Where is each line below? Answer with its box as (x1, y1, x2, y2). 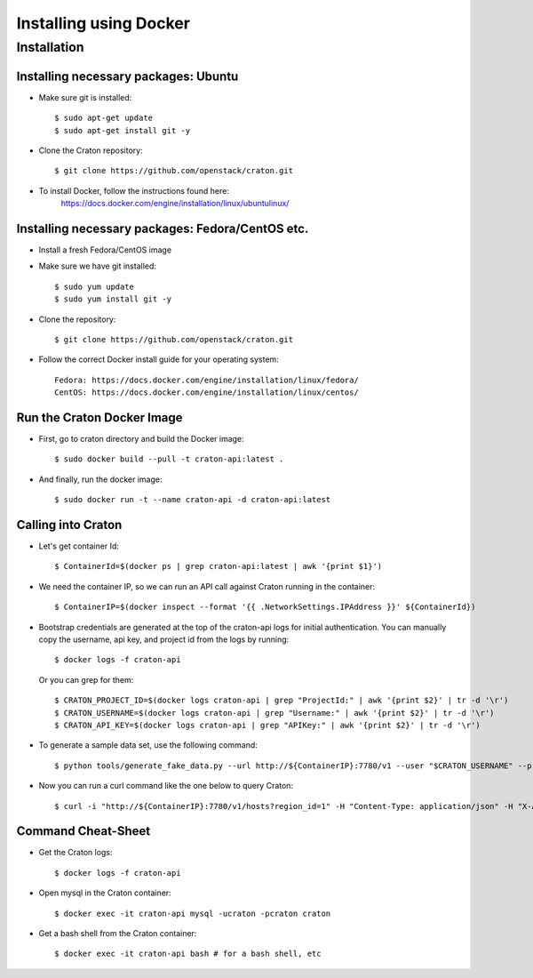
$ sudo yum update (54, 281, 135, 292)
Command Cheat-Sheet (16, 823, 151, 839)
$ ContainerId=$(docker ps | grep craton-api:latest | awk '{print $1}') (54, 561, 383, 572)
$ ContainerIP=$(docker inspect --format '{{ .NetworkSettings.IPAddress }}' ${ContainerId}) (54, 602, 476, 613)
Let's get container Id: (38, 541, 120, 551)
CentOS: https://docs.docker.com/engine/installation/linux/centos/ (54, 388, 359, 397)
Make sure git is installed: (38, 92, 132, 102)
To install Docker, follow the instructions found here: (38, 185, 230, 196)
